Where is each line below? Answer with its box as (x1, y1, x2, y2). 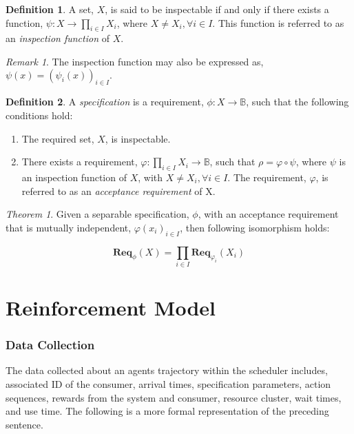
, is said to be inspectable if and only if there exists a (105, 2, 329, 16)
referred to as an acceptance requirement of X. (21, 183, 216, 198)
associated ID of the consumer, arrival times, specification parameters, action (6, 377, 331, 391)
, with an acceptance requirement (198, 207, 339, 221)
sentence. (6, 417, 43, 431)
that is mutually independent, (6, 220, 132, 234)
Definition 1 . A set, (6, 2, 94, 16)
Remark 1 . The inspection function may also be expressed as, (6, 54, 264, 68)
